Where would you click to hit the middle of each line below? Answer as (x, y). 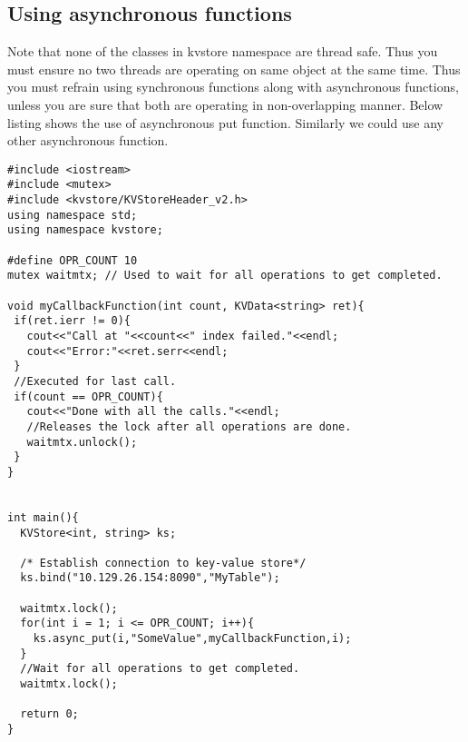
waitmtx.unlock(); (82, 442)
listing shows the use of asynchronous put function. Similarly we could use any (225, 122)
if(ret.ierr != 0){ (73, 321)
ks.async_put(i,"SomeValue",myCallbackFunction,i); (192, 639)
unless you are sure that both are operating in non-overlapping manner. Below (225, 104)
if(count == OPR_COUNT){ (88, 396)
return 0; (49, 714)
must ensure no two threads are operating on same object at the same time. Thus (234, 69)
